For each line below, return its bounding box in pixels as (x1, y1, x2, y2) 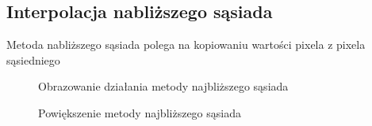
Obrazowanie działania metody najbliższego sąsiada (38, 78, 289, 94)
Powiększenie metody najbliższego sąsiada (38, 104, 241, 120)
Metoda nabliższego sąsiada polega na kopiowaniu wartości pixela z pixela (6, 36, 366, 53)
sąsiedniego (6, 51, 60, 68)
